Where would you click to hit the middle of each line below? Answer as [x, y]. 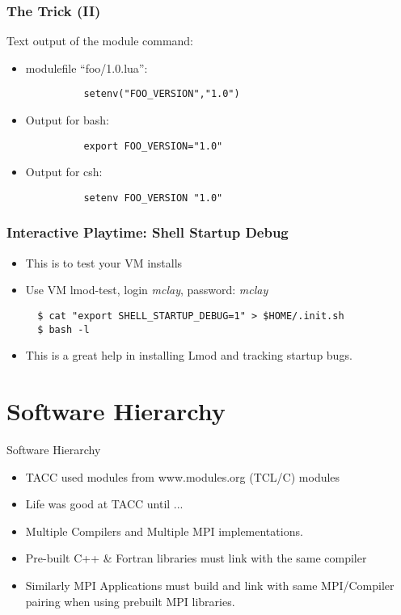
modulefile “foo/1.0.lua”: [87, 67]
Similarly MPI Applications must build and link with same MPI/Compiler [210, 585]
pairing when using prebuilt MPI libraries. [130, 601]
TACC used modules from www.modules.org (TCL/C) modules [183, 476]
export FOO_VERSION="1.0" [153, 146]
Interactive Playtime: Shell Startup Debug [148, 232]
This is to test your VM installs [104, 262]
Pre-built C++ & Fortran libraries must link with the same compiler [196, 558]
